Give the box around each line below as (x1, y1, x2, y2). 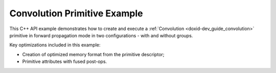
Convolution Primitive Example (9, 8, 143, 19)
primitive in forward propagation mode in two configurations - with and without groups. (9, 32, 193, 38)
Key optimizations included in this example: (9, 42, 101, 48)
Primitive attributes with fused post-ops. (22, 59, 107, 65)
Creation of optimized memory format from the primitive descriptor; (22, 51, 165, 57)
